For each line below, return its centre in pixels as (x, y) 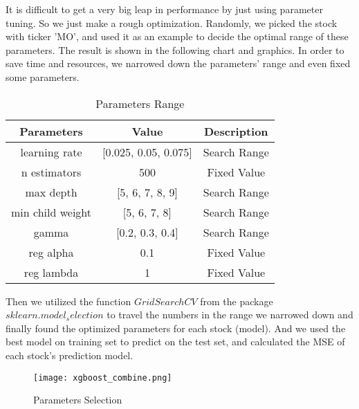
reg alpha (51, 252)
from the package (237, 301)
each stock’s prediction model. (70, 355)
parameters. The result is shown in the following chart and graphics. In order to (175, 49)
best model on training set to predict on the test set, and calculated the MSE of (175, 342)
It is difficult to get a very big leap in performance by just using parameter (164, 9)
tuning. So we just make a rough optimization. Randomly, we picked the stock (172, 22)
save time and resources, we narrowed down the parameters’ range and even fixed (178, 63)
